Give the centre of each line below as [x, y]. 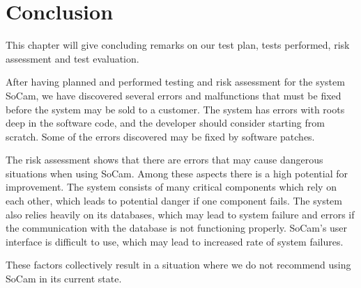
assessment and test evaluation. [72, 58]
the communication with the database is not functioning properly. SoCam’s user [177, 228]
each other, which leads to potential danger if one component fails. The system [174, 201]
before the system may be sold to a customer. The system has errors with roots [175, 109]
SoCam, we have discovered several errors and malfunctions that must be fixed [174, 95]
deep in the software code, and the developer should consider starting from [165, 123]
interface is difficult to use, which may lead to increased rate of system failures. [175, 241]
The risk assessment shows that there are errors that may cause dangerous [164, 160]
